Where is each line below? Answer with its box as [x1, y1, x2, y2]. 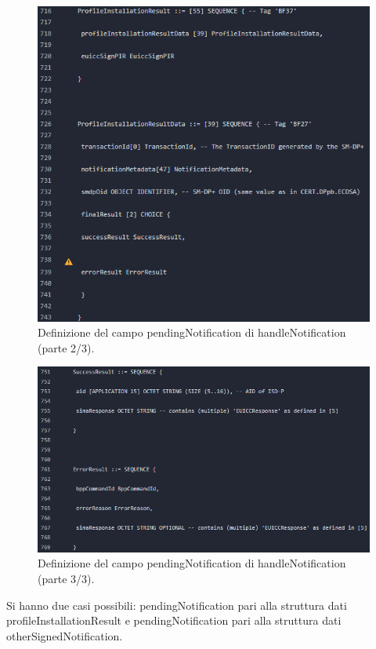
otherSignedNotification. [6, 627, 123, 644]
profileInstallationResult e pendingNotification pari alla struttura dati [6, 612, 342, 629]
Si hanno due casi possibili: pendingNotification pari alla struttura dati [6, 596, 347, 613]
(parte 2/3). [38, 339, 95, 355]
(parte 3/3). [38, 571, 95, 587]
